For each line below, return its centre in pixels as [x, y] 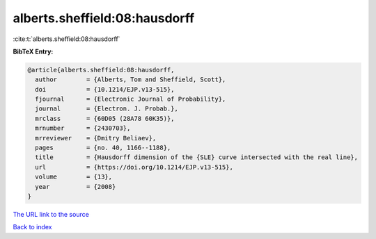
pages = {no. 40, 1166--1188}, [103, 148]
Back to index [32, 227]
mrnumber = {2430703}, [83, 128]
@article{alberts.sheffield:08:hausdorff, [101, 70]
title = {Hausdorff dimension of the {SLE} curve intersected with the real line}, [197, 157]
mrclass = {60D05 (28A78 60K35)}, [105, 118]
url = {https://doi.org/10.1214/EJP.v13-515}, [134, 167]
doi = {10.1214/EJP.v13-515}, [105, 89]
